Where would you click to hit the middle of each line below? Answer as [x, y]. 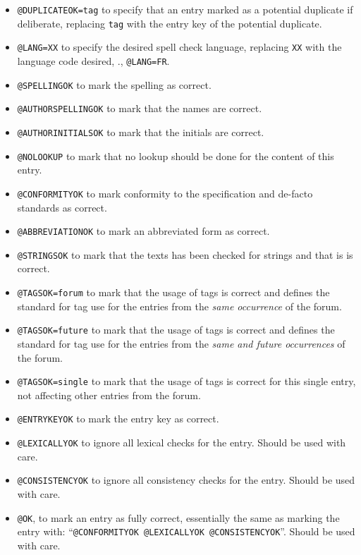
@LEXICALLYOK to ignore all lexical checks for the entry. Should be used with [182, 442]
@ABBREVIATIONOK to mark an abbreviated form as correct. [143, 231]
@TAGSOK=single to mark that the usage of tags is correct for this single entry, [186, 381]
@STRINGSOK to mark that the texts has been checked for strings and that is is [185, 254]
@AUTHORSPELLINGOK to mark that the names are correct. [140, 108]
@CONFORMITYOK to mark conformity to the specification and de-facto [165, 193]
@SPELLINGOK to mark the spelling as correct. [114, 84]
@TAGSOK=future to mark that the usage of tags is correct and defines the [176, 330]
